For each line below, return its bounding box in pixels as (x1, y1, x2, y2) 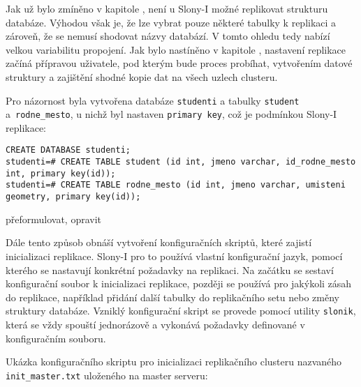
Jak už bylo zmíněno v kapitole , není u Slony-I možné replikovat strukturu (6, 1, 328, 15)
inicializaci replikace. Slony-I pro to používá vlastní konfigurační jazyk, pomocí (6, 248, 343, 263)
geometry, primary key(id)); (6, 192, 141, 202)
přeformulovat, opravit (6, 211, 102, 226)
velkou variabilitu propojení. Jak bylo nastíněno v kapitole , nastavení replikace (6, 42, 346, 56)
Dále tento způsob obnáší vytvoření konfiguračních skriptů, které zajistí (6, 235, 312, 250)
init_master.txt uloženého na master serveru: (6, 367, 208, 382)
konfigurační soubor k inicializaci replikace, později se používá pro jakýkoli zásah (6, 276, 352, 291)
